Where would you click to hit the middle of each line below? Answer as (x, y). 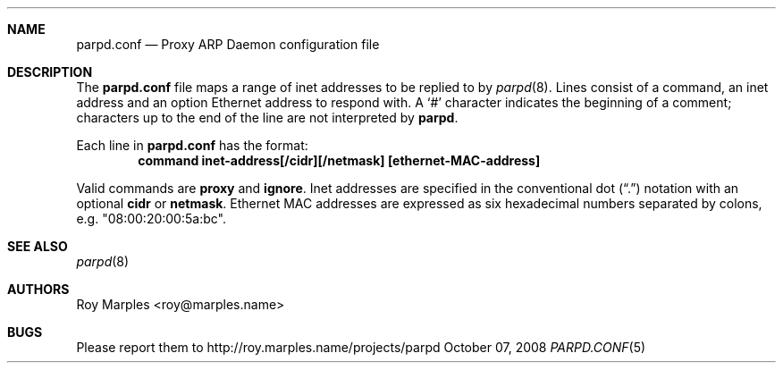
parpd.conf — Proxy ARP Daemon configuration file (228, 44)
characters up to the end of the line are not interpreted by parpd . (267, 118)
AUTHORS (38, 289)
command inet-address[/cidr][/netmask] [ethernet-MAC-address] (339, 160)
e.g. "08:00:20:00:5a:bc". (151, 219)
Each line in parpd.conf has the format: (192, 145)
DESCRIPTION (50, 72)
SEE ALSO (38, 246)
